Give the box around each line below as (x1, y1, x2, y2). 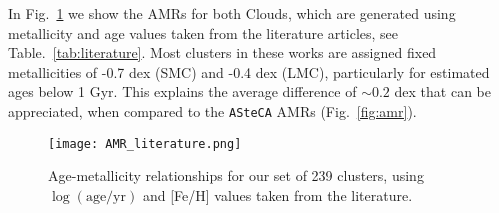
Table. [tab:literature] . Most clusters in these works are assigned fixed (8, 42, 437, 63)
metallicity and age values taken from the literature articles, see (8, 22, 399, 43)
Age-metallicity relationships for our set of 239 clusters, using (48, 165, 424, 186)
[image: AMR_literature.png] (48, 136, 242, 151)
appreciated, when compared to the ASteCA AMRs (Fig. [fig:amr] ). (8, 100, 417, 121)
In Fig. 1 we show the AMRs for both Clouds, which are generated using (8, 3, 456, 23)
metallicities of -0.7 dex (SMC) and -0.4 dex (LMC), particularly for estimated (8, 61, 490, 82)
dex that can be (394, 81, 491, 102)
